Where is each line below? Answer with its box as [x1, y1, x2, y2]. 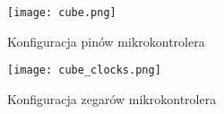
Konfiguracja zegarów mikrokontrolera [7, 89, 217, 108]
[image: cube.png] [7, 6, 116, 19]
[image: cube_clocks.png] [7, 64, 161, 77]
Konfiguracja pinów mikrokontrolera [7, 31, 205, 50]
